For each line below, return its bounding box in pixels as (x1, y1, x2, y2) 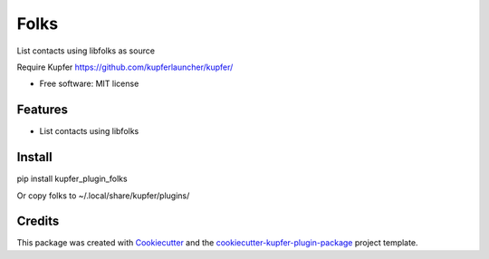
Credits (16, 214, 60, 229)
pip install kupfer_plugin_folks (16, 173, 128, 185)
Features (16, 102, 68, 118)
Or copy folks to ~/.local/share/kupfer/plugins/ (16, 190, 190, 201)
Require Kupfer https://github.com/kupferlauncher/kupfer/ (16, 62, 234, 72)
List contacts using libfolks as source (16, 45, 156, 56)
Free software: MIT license (39, 78, 139, 90)
